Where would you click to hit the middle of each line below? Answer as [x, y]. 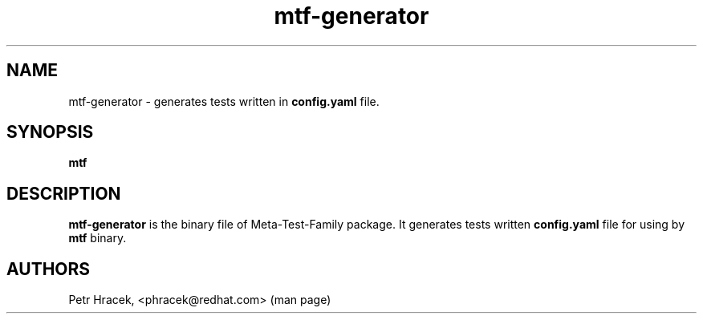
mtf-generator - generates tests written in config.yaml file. [224, 101]
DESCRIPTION [64, 193]
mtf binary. [98, 238]
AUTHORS [49, 269]
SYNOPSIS [50, 132]
